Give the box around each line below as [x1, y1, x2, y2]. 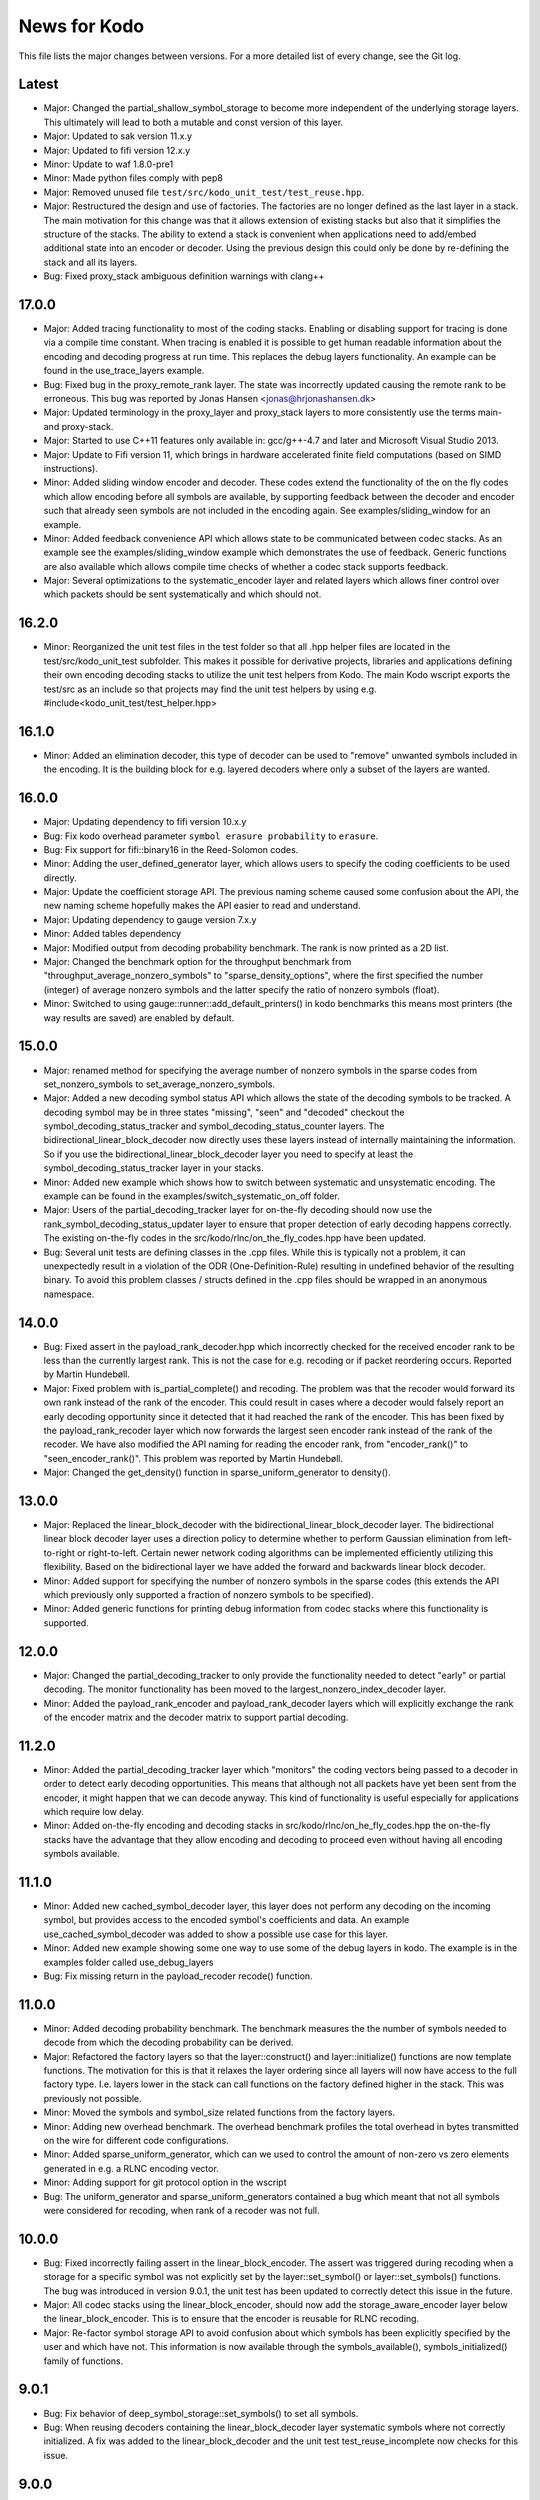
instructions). [43, 462, 99, 474]
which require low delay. [43, 1805, 144, 1817]
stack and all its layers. [43, 256, 138, 268]
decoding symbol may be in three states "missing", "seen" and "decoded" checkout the [43, 1106, 405, 1118]
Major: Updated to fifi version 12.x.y [43, 144, 191, 156]
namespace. [43, 1288, 95, 1300]
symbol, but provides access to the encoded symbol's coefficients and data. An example [43, 1914, 410, 1926]
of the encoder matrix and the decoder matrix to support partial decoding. [43, 1711, 349, 1723]
